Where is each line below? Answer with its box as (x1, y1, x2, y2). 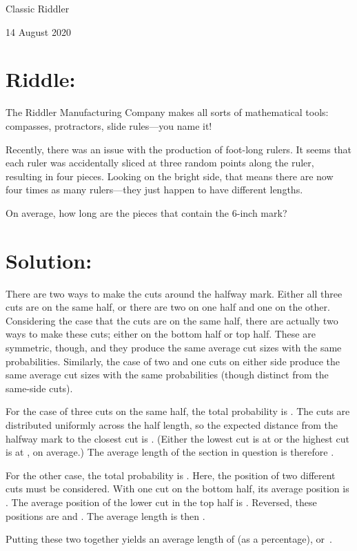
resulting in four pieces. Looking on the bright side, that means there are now (6, 168, 334, 183)
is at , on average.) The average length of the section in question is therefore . (6, 445, 334, 459)
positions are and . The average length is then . (6, 508, 205, 523)
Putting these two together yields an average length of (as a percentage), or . (6, 532, 332, 546)
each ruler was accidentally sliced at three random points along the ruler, (6, 155, 314, 170)
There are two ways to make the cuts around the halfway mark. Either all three (6, 286, 343, 300)
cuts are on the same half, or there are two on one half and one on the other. (6, 300, 330, 314)
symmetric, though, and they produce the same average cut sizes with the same (6, 340, 342, 354)
